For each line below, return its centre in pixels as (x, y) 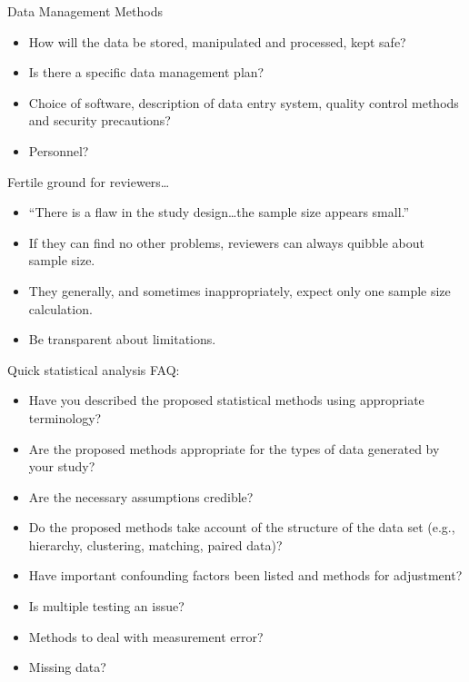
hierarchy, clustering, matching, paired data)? (155, 544)
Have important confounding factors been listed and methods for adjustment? (245, 575)
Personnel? (59, 150)
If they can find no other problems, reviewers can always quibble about (226, 242)
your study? (62, 466)
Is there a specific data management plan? (146, 72)
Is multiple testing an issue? (106, 606)
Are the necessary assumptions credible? (141, 496)
